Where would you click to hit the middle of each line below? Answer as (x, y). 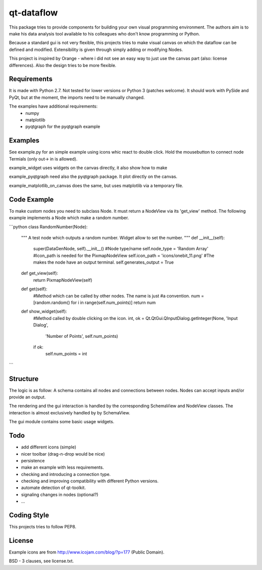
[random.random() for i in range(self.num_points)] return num (95, 302)
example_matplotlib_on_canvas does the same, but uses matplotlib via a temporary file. (96, 185)
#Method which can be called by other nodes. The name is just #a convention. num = (119, 296)
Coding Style (29, 515)
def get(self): (34, 289)
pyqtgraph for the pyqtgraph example (63, 127)
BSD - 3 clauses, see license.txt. (41, 561)
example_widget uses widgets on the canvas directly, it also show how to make (88, 168)
